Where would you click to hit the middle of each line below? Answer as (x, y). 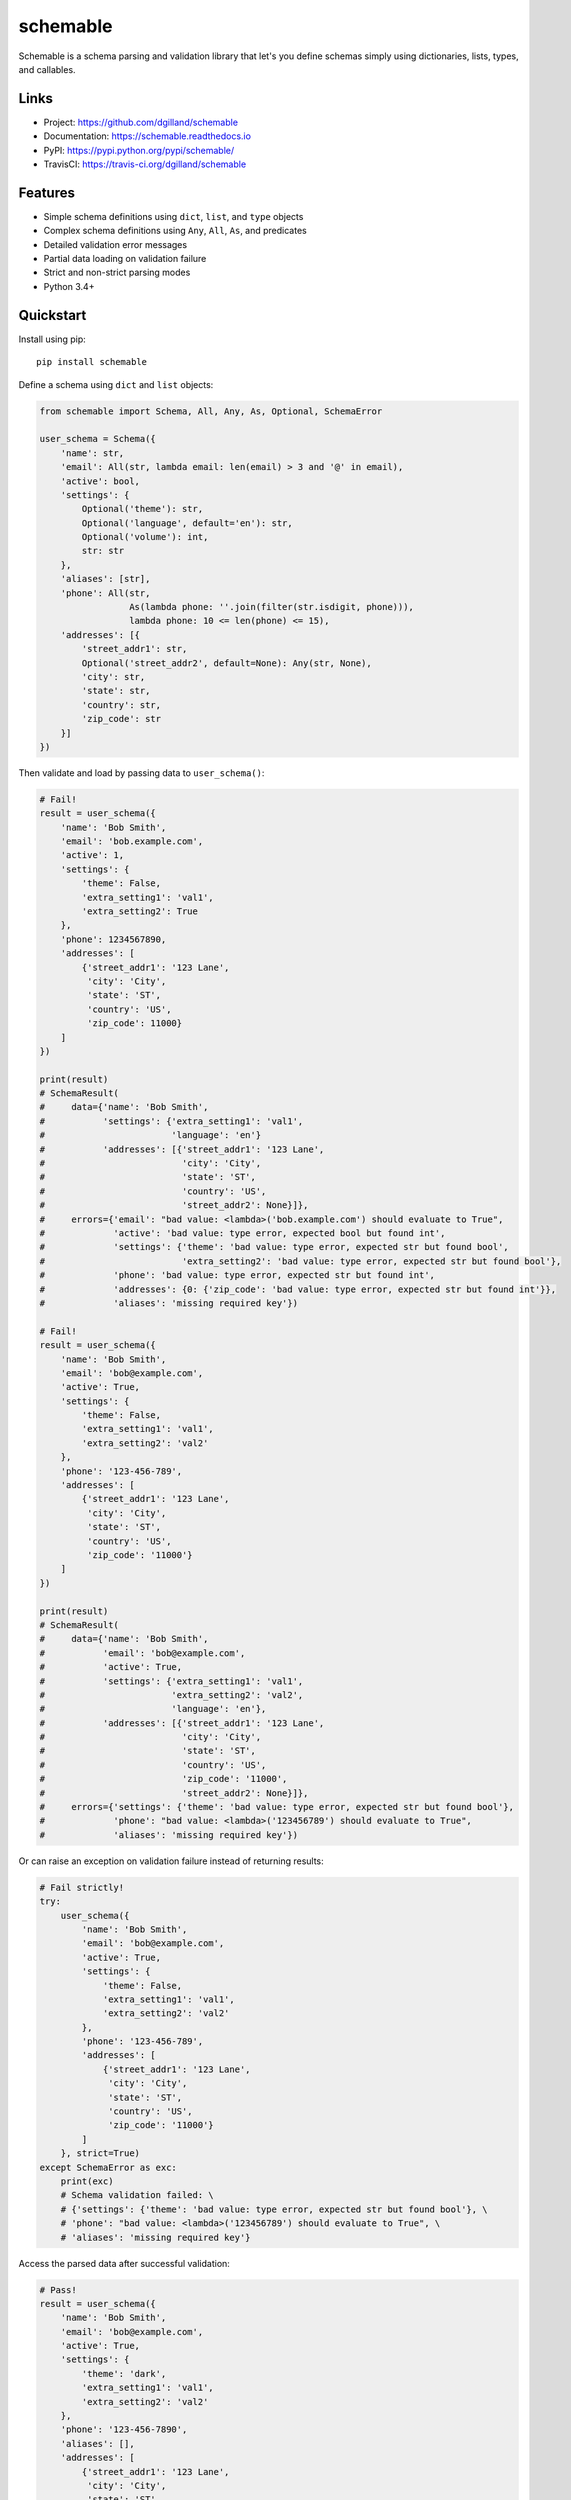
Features (46, 192)
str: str (103, 551)
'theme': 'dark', (124, 2373)
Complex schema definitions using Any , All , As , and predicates (175, 231)
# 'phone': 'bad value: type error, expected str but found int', (237, 1275)
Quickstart (52, 315)
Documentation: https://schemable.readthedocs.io (147, 136)
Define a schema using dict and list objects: (116, 384)
